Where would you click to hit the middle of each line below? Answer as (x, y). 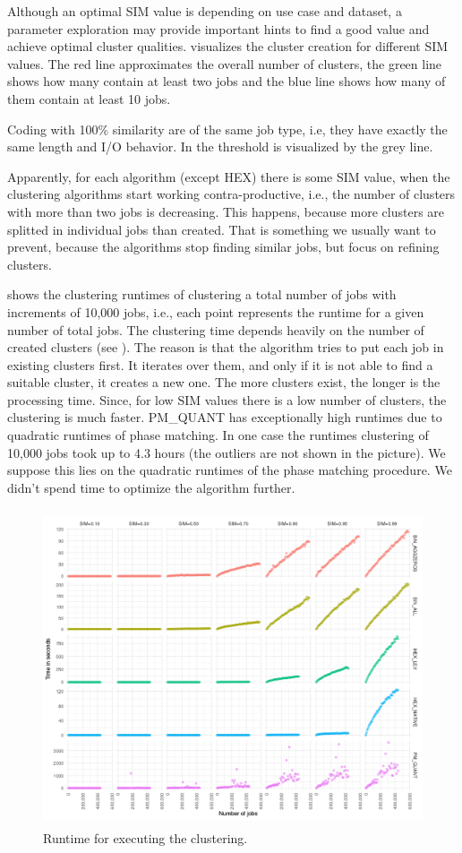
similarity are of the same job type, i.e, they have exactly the (280, 129)
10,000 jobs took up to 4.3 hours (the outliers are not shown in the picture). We (227, 452)
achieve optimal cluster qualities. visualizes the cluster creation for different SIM (228, 46)
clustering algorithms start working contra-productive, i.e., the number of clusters (231, 194)
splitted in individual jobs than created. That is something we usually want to (222, 229)
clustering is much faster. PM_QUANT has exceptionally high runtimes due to (225, 417)
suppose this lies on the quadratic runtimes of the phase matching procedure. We (230, 470)
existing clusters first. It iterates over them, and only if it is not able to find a (220, 364)
